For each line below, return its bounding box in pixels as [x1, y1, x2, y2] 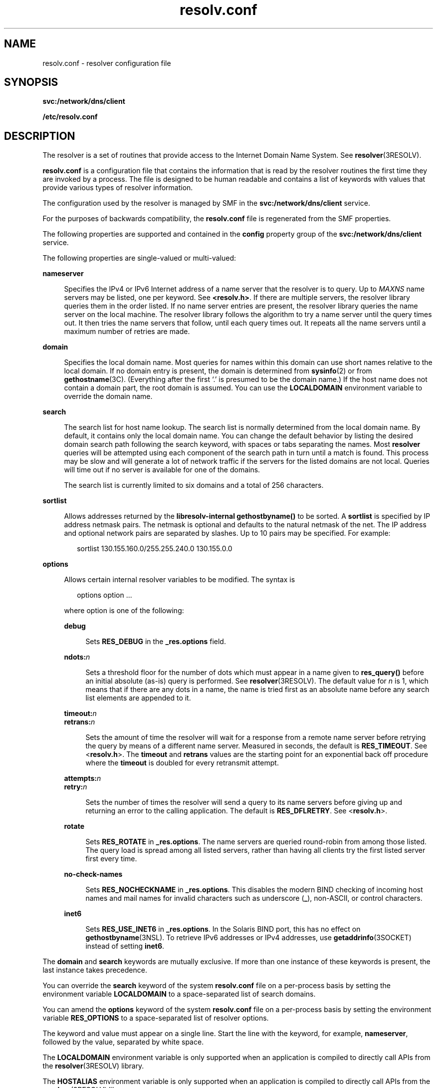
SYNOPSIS [4, 76, 58, 89]
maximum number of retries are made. [64, 327, 190, 336]
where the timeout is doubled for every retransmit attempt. [85, 758, 279, 767]
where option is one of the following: [64, 606, 184, 615]
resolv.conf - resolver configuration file [42, 58, 171, 67]
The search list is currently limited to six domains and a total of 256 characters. [64, 481, 324, 490]
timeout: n [64, 709, 97, 718]
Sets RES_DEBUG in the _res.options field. [85, 637, 226, 646]
